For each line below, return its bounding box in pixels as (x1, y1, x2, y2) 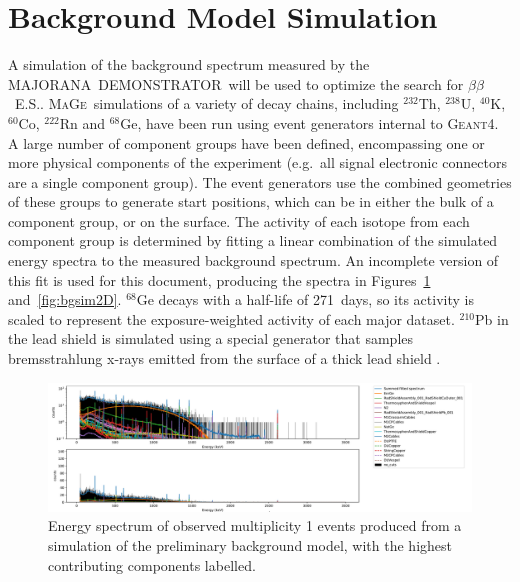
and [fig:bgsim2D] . (8, 289, 122, 310)
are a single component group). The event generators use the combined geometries (8, 171, 512, 192)
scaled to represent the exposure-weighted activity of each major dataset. (8, 308, 455, 329)
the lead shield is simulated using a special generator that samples (8, 328, 414, 349)
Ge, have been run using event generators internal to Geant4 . (120, 112, 499, 133)
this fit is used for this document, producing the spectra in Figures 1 (8, 269, 431, 290)
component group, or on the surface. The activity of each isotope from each (8, 210, 470, 231)
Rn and (59, 112, 106, 133)
